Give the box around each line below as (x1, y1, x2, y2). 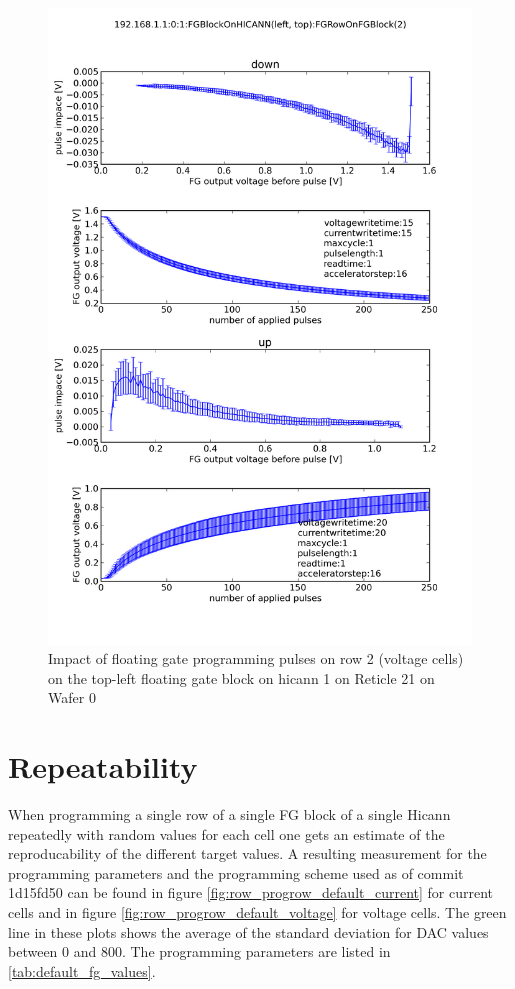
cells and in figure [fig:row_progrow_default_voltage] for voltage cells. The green (8, 902, 507, 923)
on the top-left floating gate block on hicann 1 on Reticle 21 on (48, 667, 435, 688)
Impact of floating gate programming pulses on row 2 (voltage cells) (48, 648, 464, 669)
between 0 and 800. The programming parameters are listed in (8, 941, 391, 962)
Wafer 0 (48, 687, 96, 708)
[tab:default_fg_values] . (8, 960, 156, 981)
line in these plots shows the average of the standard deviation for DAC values (8, 921, 489, 942)
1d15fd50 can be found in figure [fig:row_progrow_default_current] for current (8, 882, 494, 903)
